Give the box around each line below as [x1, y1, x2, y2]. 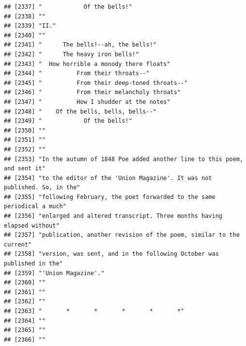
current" [4, 241, 32, 248]
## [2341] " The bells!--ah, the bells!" [4, 41, 156, 49]
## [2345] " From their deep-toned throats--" [4, 79, 188, 86]
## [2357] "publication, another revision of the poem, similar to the [4, 231, 240, 239]
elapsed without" [4, 222, 60, 229]
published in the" [4, 260, 63, 267]
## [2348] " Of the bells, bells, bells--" [4, 108, 156, 115]
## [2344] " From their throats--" [4, 70, 150, 77]
